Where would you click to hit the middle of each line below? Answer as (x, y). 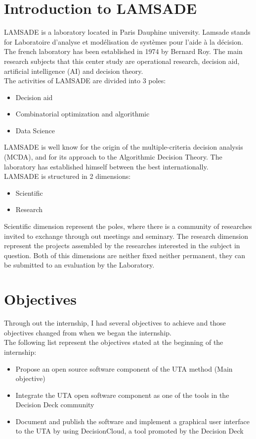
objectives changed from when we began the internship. (88, 332)
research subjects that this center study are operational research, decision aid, (122, 61)
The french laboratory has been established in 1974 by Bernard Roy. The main (123, 51)
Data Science (35, 130)
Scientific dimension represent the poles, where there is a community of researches (128, 226)
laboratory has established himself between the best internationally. (106, 166)
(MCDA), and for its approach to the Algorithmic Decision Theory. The (113, 157)
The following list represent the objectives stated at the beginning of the (114, 342)
